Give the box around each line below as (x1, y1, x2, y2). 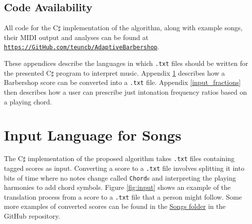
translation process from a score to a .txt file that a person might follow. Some (4, 191, 242, 202)
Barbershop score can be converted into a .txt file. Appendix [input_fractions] (4, 77, 241, 87)
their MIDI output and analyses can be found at (4, 32, 149, 42)
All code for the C (4, 22, 58, 33)
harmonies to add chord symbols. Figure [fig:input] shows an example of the (4, 182, 231, 192)
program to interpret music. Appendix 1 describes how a (56, 67, 225, 78)
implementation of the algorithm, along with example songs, (62, 22, 243, 33)
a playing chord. (4, 96, 52, 106)
